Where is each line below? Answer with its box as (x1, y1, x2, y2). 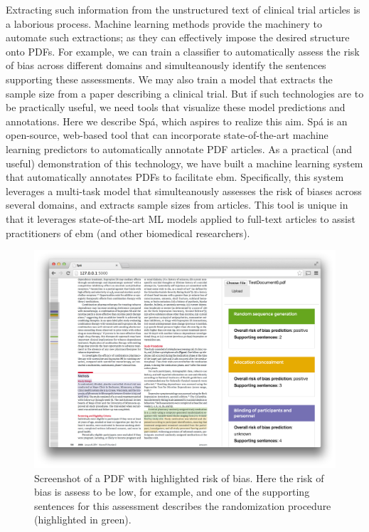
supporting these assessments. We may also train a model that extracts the (6, 71, 333, 86)
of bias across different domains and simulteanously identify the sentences (6, 58, 326, 73)
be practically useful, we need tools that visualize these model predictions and (6, 100, 346, 115)
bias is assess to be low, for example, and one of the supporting (34, 484, 310, 499)
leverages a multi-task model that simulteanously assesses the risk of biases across (6, 183, 362, 198)
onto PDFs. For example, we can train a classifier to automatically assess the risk (6, 43, 360, 58)
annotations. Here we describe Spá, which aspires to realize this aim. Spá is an (6, 113, 348, 128)
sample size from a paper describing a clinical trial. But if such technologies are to (6, 85, 364, 100)
